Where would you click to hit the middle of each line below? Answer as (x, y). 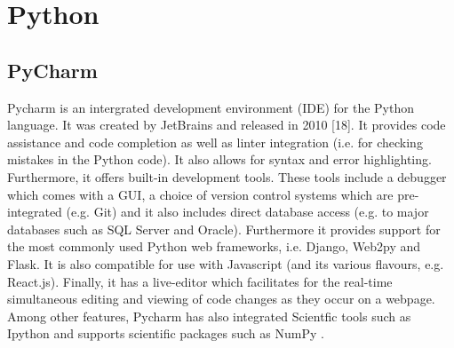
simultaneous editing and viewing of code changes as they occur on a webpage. (221, 299)
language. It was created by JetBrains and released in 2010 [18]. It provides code (227, 125)
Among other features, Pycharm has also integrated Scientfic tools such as (209, 316)
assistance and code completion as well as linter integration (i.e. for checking (215, 142)
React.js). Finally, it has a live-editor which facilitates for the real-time (200, 281)
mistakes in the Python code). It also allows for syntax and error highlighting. (219, 159)
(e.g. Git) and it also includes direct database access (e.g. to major (247, 212)
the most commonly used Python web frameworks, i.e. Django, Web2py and (214, 246)
